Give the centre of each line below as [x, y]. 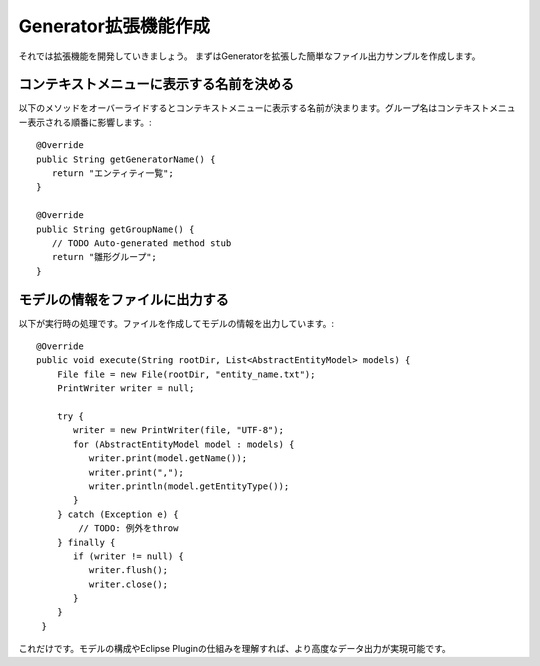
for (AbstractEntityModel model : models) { [184, 444]
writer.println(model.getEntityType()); [189, 486]
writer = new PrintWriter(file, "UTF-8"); [179, 430]
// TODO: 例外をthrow [128, 528]
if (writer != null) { [129, 556]
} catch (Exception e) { [117, 514]
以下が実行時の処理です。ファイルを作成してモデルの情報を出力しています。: [176, 323]
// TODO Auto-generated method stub [141, 243]
